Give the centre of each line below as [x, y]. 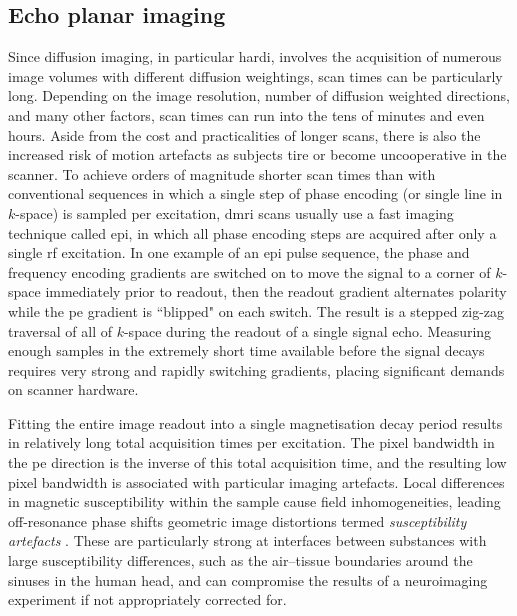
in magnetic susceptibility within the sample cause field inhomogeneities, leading [254, 501]
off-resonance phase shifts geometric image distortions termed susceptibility [237, 520]
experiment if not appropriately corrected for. [147, 599]
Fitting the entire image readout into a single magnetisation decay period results [255, 422]
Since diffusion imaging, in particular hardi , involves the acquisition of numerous [255, 56]
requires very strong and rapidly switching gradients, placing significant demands [256, 369]
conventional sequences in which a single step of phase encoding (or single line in [255, 193]
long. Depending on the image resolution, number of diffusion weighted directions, [259, 95]
